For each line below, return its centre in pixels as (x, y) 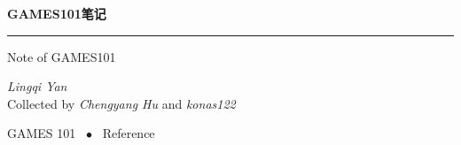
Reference (129, 133)
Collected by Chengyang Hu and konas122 (121, 103)
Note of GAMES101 (62, 56)
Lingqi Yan (37, 86)
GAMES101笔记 (57, 13)
